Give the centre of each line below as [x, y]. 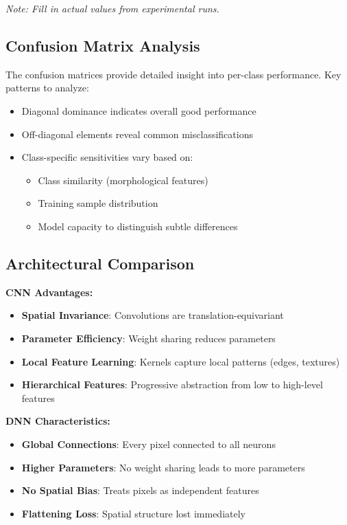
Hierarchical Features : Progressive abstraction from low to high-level [172, 384]
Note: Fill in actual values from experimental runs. [112, 8]
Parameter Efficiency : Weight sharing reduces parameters [148, 338]
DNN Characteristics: [58, 421]
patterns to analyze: [47, 88]
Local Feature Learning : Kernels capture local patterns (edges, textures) [181, 361]
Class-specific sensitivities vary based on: [107, 157]
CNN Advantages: [49, 292]
